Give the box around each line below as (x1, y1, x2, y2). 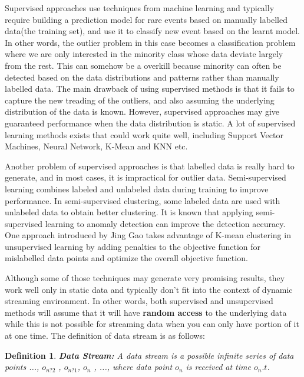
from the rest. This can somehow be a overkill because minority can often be (5, 59, 282, 71)
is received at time (186, 361, 251, 373)
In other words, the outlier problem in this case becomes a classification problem (5, 36, 296, 48)
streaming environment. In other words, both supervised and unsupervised (5, 295, 273, 307)
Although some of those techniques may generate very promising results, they (5, 272, 285, 284)
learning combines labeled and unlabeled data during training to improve (5, 182, 269, 195)
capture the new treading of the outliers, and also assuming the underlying (5, 94, 275, 106)
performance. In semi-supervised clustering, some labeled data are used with (5, 194, 280, 206)
